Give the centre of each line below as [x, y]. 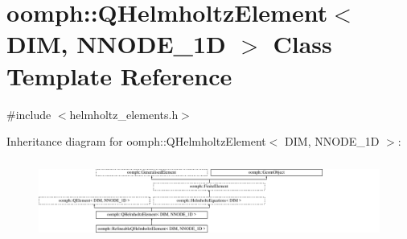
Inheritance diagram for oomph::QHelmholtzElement [136, 141]
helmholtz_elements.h [124, 114]
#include [29, 114]
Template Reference [119, 75]
